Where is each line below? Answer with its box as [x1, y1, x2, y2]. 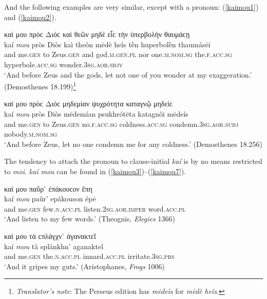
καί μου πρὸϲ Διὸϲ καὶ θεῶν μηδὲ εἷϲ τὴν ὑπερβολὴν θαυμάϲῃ [4, 29, 190, 40]
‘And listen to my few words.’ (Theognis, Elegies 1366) [4, 213, 175, 224]
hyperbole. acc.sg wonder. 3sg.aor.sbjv [4, 59, 123, 69]
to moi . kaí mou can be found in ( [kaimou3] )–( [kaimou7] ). [4, 165, 186, 176]
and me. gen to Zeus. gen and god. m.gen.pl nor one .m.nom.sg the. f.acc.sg [4, 49, 232, 60]
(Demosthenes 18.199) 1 [4, 80, 77, 91]
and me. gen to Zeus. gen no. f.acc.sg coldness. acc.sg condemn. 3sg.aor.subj [4, 118, 239, 129]
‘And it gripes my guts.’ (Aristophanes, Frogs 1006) [4, 260, 165, 271]
